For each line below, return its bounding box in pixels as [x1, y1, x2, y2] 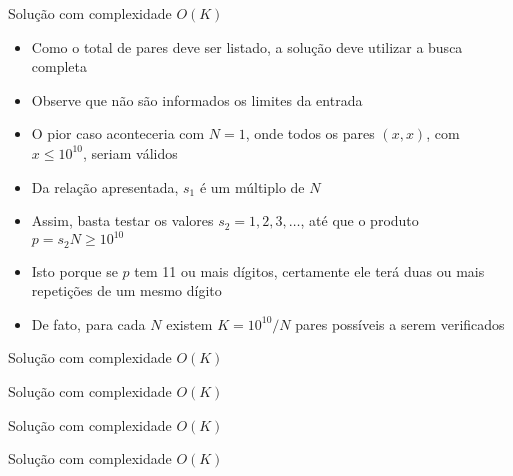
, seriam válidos [83, 142, 178, 163]
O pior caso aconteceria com [31, 123, 205, 144]
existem [166, 313, 213, 334]
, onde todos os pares [245, 123, 375, 144]
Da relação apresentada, [31, 176, 179, 197]
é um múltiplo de [199, 176, 305, 197]
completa [31, 56, 88, 77]
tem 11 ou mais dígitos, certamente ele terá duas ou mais [134, 260, 485, 281]
